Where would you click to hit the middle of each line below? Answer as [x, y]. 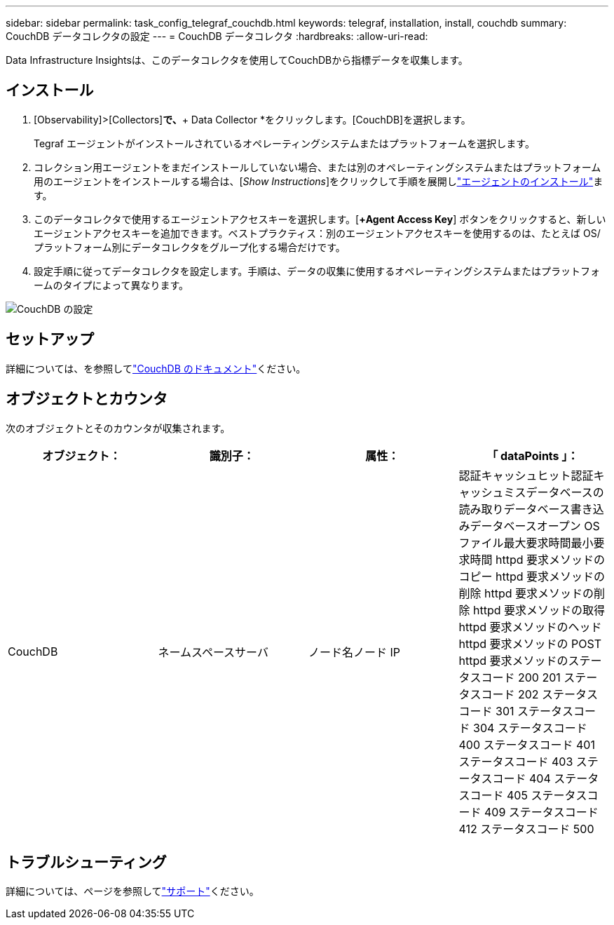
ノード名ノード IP [355, 652]
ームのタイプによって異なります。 [111, 285]
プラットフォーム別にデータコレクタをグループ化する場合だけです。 [190, 247]
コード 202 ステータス [540, 694]
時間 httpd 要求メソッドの [538, 559]
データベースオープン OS [535, 526]
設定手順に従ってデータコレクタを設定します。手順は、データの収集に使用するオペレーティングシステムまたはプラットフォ [317, 271]
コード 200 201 [521, 677]
